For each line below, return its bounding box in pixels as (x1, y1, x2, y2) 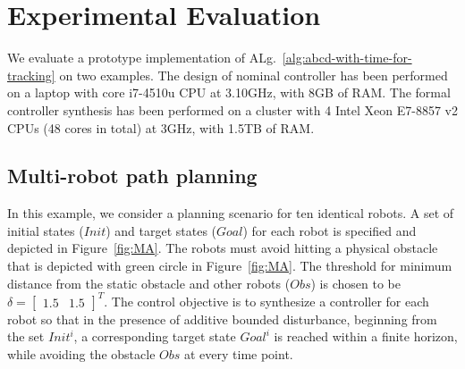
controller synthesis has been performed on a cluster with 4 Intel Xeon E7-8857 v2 (7, 100, 458, 119)
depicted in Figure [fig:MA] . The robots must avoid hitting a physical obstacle (7, 239, 438, 257)
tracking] (7, 65, 55, 84)
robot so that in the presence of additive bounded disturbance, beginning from (7, 309, 437, 328)
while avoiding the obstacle (7, 344, 156, 363)
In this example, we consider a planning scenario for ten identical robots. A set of (7, 204, 454, 222)
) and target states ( (106, 221, 217, 239)
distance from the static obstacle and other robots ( (7, 273, 291, 292)
